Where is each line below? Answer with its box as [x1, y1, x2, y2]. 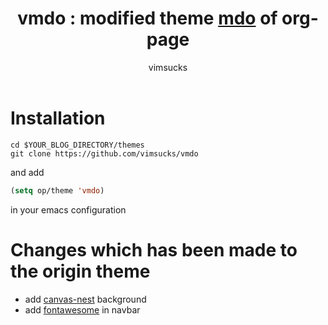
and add [10, 166, 45, 178]
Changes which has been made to [10, 238, 298, 261]
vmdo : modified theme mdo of [17, 7, 278, 30]
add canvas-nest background [24, 293, 147, 305]
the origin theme [10, 260, 151, 282]
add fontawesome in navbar [24, 303, 141, 316]
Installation [10, 107, 106, 129]
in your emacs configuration [10, 203, 127, 216]
